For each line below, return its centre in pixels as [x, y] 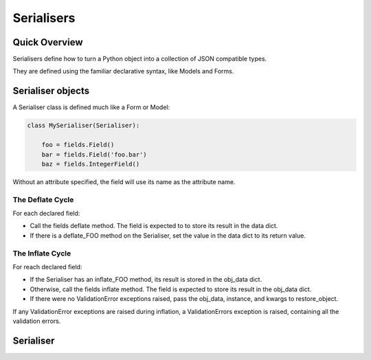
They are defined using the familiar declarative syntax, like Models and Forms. [123, 71]
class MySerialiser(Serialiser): [83, 126]
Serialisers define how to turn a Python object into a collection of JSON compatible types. [140, 59]
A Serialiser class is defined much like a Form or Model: [91, 107]
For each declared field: [46, 214]
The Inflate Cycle [42, 253]
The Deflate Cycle [43, 199]
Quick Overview [48, 42]
